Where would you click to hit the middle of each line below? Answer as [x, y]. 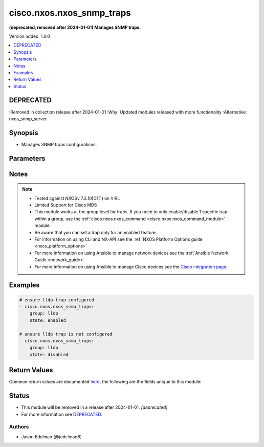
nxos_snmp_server [28, 119]
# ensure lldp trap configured [57, 300]
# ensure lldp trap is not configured [66, 334]
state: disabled [49, 354]
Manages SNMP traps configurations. [59, 144]
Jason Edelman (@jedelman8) [52, 436]
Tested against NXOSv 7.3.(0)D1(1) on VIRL [77, 198]
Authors [19, 427]
